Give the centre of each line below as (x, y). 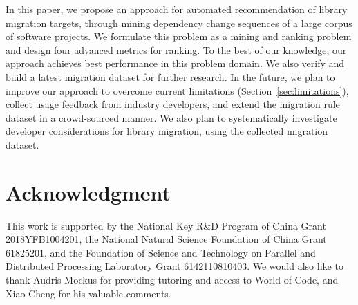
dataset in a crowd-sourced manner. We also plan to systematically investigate (171, 117)
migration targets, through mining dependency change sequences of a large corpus (179, 22)
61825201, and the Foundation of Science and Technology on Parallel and (161, 252)
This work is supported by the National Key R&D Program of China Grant (166, 225)
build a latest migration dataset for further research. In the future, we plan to (170, 76)
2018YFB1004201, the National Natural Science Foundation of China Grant (166, 239)
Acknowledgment (88, 192)
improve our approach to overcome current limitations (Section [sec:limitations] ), (177, 90)
